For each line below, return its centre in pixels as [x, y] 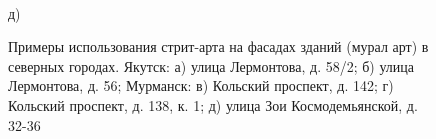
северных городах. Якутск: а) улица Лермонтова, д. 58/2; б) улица [211, 65]
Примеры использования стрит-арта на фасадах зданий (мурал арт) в [218, 46]
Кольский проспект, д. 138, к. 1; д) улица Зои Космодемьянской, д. [213, 104]
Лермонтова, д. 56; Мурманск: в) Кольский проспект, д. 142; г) [201, 85]
